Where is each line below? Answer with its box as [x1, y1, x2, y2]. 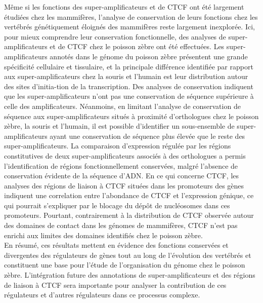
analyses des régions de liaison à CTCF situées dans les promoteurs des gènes [4, 180, 244, 191]
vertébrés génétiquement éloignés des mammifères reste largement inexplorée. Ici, [4, 21, 255, 32]
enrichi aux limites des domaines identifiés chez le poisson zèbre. [4, 230, 203, 240]
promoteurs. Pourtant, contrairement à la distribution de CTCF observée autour [4, 210, 254, 220]
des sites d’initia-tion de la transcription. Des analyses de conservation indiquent [4, 81, 253, 91]
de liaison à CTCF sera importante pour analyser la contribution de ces [4, 279, 227, 290]
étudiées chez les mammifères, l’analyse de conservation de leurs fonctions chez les [4, 11, 258, 22]
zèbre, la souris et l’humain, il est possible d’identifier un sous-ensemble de [4, 121, 235, 131]
